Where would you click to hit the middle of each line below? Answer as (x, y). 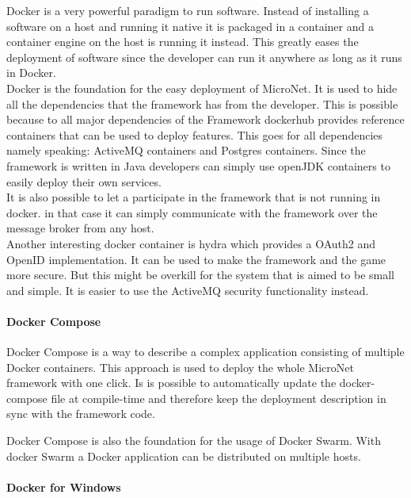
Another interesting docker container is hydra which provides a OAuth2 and (191, 243)
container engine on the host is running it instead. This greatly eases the (183, 42)
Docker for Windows (64, 487)
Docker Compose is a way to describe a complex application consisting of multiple (205, 352)
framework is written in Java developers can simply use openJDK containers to (198, 165)
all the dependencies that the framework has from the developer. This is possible (202, 103)
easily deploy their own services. (84, 181)
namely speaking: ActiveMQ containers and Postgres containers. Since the (186, 150)
